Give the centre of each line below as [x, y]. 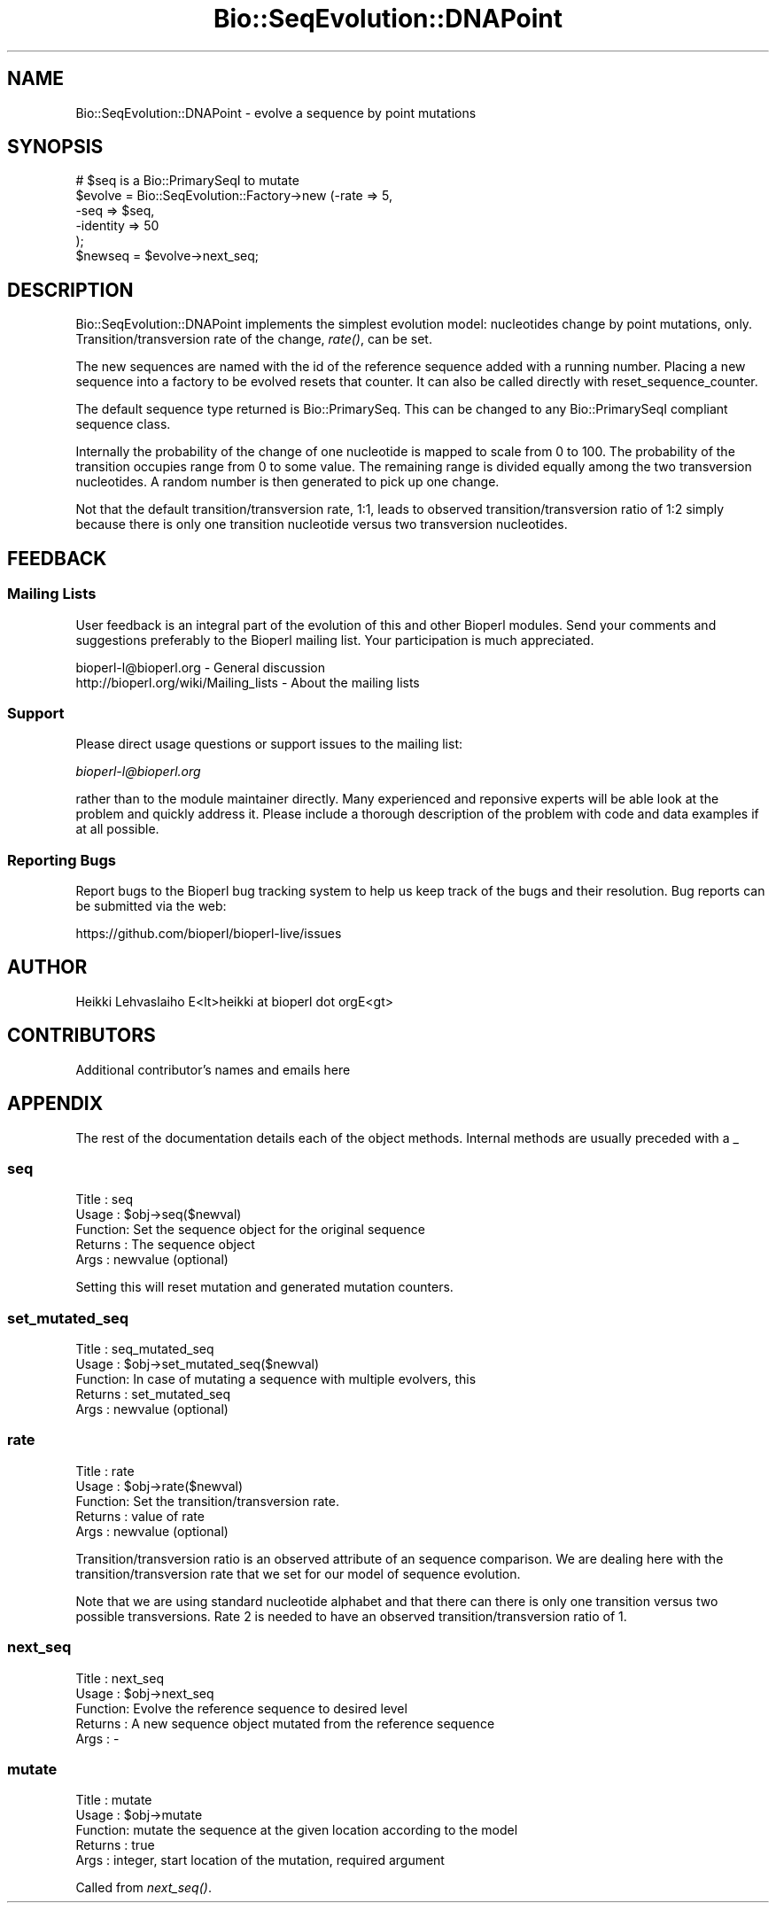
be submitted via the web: [151, 906]
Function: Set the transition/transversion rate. [207, 1501]
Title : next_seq [120, 1678]
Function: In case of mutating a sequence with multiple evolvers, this [276, 1379]
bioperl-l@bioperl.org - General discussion [201, 667]
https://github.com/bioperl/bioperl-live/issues [209, 933]
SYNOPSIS [55, 147]
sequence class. [123, 424]
